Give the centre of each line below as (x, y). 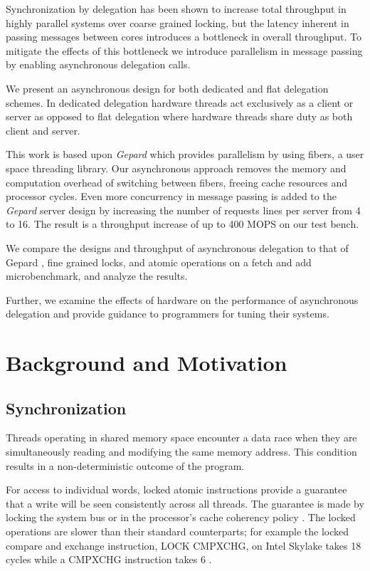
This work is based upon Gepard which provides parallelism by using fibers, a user (185, 154)
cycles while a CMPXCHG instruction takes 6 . (109, 559)
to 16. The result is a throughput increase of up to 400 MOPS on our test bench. (183, 224)
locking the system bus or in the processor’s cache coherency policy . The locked (181, 517)
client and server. (43, 130)
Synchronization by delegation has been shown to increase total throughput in (176, 9)
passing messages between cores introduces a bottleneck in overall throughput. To (184, 37)
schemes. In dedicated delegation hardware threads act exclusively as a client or (180, 102)
